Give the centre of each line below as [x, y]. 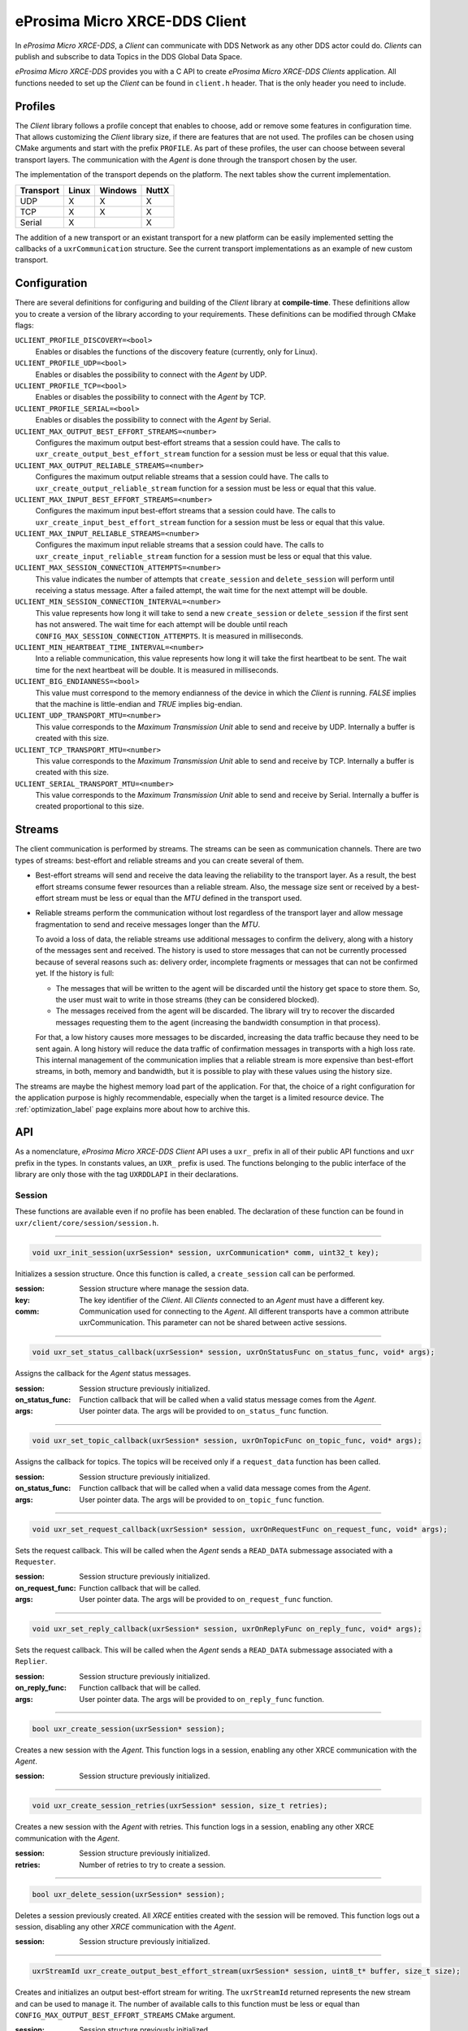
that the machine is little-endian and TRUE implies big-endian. [139, 704]
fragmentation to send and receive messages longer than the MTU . [148, 924]
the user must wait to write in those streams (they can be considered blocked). [188, 1000]
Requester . [35, 1561]
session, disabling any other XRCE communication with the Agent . [126, 1926]
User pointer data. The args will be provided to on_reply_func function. [201, 1699]
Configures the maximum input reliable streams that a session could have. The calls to [180, 545]
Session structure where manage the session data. [164, 1288]
